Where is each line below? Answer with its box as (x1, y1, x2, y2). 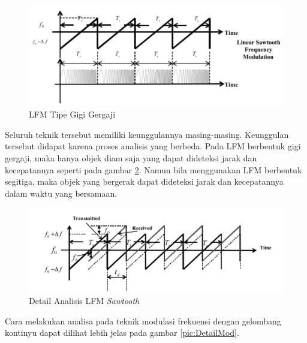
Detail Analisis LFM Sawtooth (29, 294, 140, 307)
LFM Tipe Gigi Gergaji (29, 108, 116, 121)
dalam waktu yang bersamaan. (5, 186, 118, 199)
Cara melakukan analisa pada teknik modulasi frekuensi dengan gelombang (5, 314, 281, 327)
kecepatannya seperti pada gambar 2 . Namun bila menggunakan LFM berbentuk (5, 163, 302, 176)
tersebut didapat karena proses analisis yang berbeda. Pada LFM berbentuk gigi (5, 140, 301, 152)
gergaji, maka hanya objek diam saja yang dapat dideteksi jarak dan (5, 151, 257, 164)
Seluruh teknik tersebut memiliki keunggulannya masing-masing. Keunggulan (5, 128, 289, 140)
